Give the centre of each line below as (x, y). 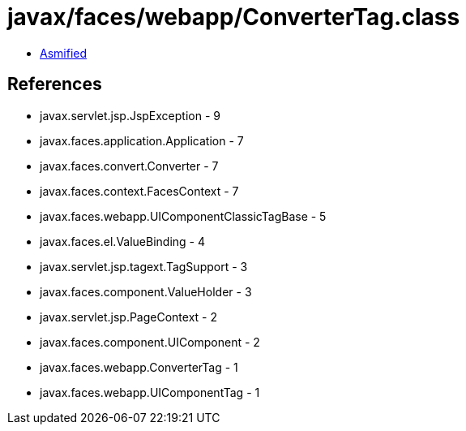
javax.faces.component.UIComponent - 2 (150, 342)
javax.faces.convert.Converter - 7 (129, 166)
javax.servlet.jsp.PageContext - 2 (128, 317)
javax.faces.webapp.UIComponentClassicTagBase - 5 (183, 216)
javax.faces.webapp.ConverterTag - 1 (139, 367)
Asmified (64, 53)
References (55, 84)
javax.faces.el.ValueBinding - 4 (123, 241)
